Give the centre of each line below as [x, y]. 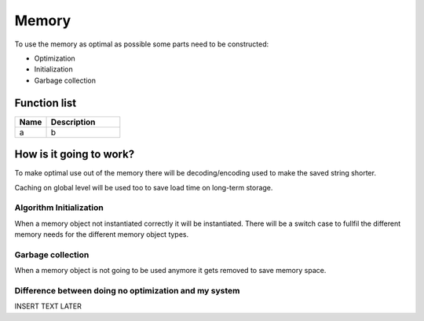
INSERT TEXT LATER [48, 306]
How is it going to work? [75, 155]
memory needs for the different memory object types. [102, 234]
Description [73, 122]
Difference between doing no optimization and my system [127, 290]
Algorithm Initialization [59, 208]
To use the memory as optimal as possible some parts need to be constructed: [142, 44]
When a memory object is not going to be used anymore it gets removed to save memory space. [170, 271]
